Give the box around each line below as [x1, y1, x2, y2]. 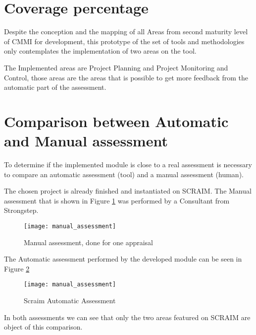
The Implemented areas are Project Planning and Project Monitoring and [4, 62, 228, 72]
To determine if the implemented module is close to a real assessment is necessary [4, 159, 252, 169]
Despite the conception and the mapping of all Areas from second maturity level [4, 26, 248, 37]
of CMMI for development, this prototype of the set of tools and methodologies [4, 36, 245, 46]
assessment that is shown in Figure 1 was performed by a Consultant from [4, 195, 230, 205]
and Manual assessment [4, 131, 168, 151]
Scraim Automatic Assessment [24, 295, 116, 306]
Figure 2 [4, 263, 30, 273]
